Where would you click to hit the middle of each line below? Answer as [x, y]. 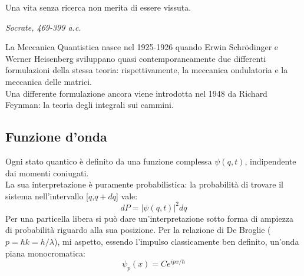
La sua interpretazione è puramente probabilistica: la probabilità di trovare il [144, 184]
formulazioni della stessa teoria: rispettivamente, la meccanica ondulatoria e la [147, 70]
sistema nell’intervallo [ [47, 195]
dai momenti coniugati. [47, 172]
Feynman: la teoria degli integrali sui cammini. [90, 105]
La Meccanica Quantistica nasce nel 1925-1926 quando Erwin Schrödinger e [142, 47]
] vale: [127, 195]
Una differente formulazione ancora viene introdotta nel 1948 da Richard [136, 93]
